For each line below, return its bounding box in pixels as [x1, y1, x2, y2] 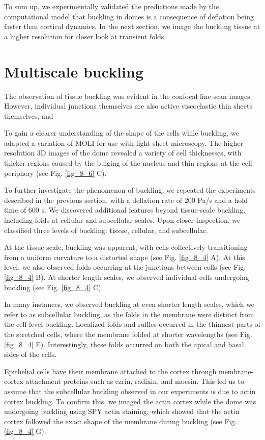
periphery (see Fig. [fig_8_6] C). [4, 167, 107, 178]
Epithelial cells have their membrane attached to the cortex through [4, 366, 217, 376]
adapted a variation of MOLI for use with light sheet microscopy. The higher [4, 137, 243, 148]
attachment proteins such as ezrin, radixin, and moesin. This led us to [25, 376, 244, 386]
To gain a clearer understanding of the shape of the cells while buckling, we [4, 127, 239, 138]
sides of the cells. [4, 349, 57, 359]
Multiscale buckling [4, 61, 143, 82]
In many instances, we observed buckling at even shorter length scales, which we [4, 299, 255, 309]
